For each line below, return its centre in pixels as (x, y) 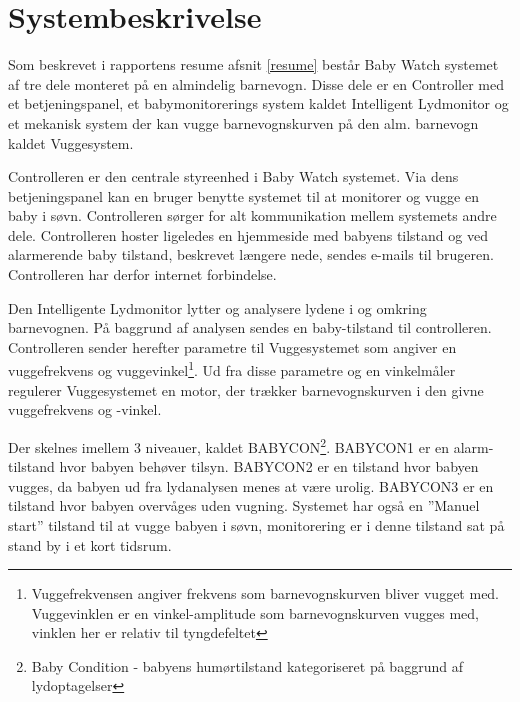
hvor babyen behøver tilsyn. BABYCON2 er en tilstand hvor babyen (269, 466)
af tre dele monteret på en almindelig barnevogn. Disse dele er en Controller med (256, 83)
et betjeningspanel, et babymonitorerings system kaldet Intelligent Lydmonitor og (258, 103)
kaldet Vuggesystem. (71, 142)
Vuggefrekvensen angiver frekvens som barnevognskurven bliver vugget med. (265, 593)
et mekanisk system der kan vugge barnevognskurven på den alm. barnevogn (243, 122)
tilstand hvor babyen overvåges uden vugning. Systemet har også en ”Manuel (244, 505)
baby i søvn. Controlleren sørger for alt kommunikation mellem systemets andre (252, 215)
